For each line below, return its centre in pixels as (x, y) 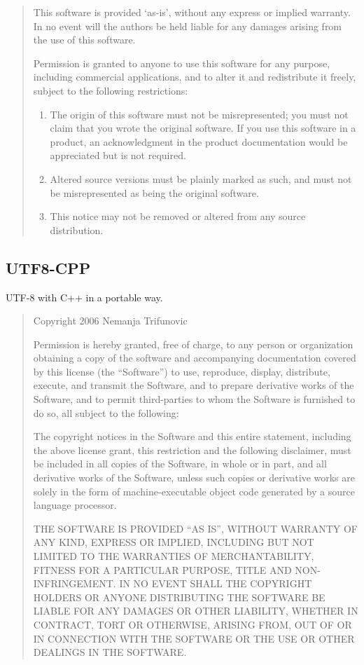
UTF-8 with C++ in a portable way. (84, 297)
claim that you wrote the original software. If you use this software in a (203, 128)
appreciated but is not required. (118, 155)
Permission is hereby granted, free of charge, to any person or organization (193, 344)
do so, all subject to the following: (106, 412)
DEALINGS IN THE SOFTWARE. (110, 652)
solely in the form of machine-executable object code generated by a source (194, 491)
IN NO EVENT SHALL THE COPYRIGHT (216, 583)
